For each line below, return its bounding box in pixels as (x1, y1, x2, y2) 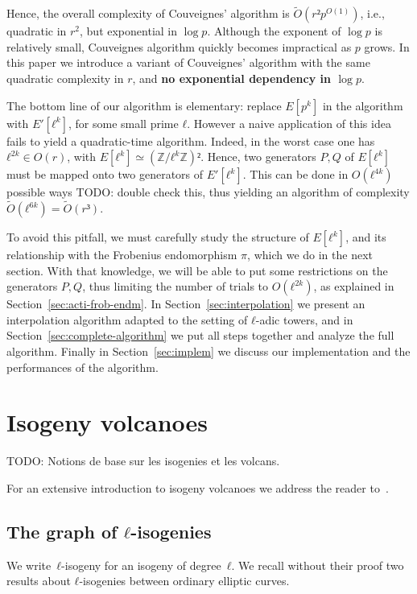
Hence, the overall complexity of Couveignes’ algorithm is (6, 5, 290, 22)
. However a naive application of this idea (187, 114, 391, 131)
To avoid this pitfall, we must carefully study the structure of (6, 229, 309, 245)
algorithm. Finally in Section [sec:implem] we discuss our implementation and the (6, 342, 411, 359)
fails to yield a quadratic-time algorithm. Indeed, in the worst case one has (6, 132, 375, 149)
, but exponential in (80, 23, 178, 39)
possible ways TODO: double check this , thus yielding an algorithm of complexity (6, 184, 410, 200)
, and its (345, 229, 386, 245)
